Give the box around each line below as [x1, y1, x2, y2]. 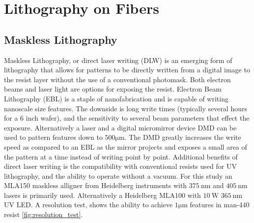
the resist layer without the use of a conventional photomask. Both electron [4, 74, 231, 84]
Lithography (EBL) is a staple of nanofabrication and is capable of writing [4, 93, 228, 103]
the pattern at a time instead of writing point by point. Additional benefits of [4, 151, 238, 161]
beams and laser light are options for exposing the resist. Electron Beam [4, 84, 222, 94]
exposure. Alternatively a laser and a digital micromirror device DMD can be [4, 122, 237, 132]
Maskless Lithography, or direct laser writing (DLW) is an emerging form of [4, 55, 232, 65]
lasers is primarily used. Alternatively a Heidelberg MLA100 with [4, 190, 201, 200]
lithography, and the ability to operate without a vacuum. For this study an [4, 170, 232, 181]
